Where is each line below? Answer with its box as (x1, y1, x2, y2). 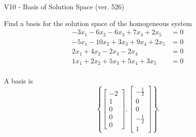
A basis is (4, 76, 33, 86)
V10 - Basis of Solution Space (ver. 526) (4, 1, 124, 11)
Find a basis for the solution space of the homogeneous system (4, 18, 192, 28)
